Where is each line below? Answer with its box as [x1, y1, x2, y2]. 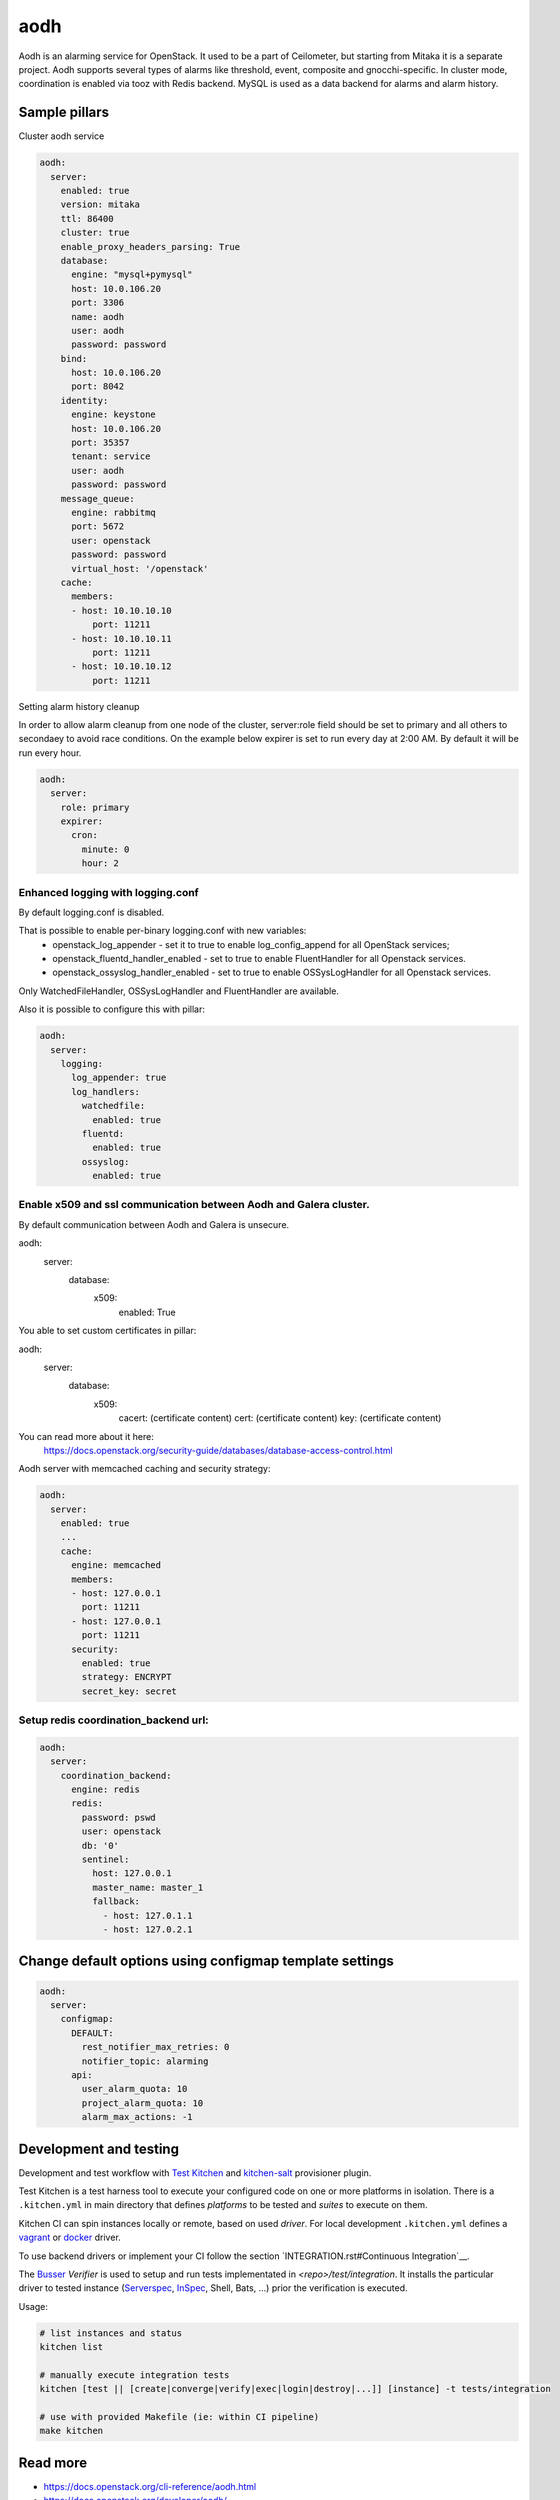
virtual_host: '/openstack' [71, 563, 209, 574]
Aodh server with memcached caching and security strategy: [18, 1463, 271, 1475]
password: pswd [81, 1811, 157, 1823]
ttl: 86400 [60, 213, 114, 224]
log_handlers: [71, 1086, 140, 1097]
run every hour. [18, 746, 82, 759]
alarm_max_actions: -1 [81, 2111, 194, 2123]
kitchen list [39, 2341, 104, 2353]
